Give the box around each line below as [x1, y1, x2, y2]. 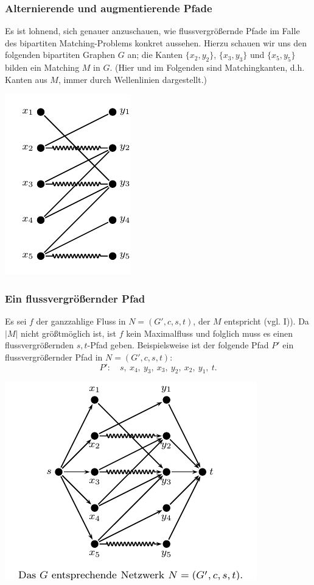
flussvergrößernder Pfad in [5, 350, 103, 363]
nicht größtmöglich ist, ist [21, 326, 116, 339]
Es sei [5, 315, 27, 328]
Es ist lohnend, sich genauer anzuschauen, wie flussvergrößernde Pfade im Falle [5, 24, 300, 37]
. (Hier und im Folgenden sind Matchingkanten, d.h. [110, 61, 305, 74]
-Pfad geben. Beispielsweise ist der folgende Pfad [87, 339, 269, 351]
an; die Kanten [127, 48, 183, 61]
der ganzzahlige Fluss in [36, 315, 126, 328]
